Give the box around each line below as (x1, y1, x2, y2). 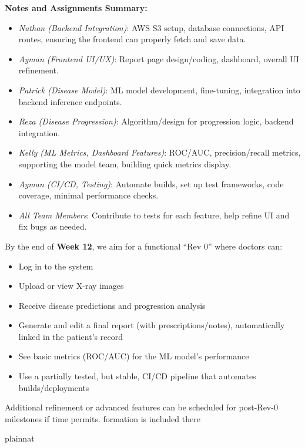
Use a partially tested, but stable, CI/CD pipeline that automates (18, 370, 256, 382)
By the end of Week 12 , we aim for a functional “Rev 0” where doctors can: (5, 240, 283, 252)
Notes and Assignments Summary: (5, 2, 148, 14)
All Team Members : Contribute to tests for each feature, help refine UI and (18, 208, 290, 221)
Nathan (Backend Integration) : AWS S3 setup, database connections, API (18, 21, 284, 33)
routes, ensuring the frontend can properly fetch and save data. (18, 33, 246, 45)
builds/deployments (18, 381, 89, 393)
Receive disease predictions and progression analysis (18, 299, 206, 311)
